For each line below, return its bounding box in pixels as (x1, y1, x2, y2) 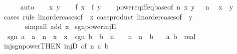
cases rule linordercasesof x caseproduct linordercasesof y (4, 11, 193, 21)
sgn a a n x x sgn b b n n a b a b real (7, 30, 196, 41)
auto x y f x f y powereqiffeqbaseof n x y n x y (20, 1, 233, 11)
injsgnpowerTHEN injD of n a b (4, 40, 109, 51)
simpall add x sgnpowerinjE (25, 21, 116, 31)
